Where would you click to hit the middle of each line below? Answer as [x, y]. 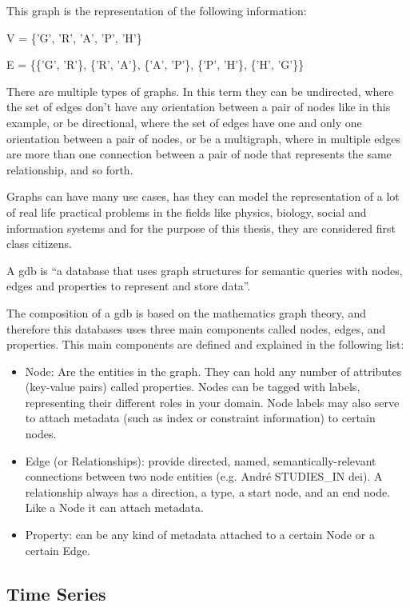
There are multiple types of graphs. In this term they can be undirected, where [200, 91]
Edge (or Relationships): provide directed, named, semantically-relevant [201, 460]
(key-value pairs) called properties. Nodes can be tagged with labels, [193, 387]
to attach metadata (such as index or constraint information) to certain [200, 418]
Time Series [56, 593]
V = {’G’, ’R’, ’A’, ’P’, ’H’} [74, 37]
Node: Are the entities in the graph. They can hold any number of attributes [213, 371]
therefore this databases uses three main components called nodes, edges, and [196, 328]
